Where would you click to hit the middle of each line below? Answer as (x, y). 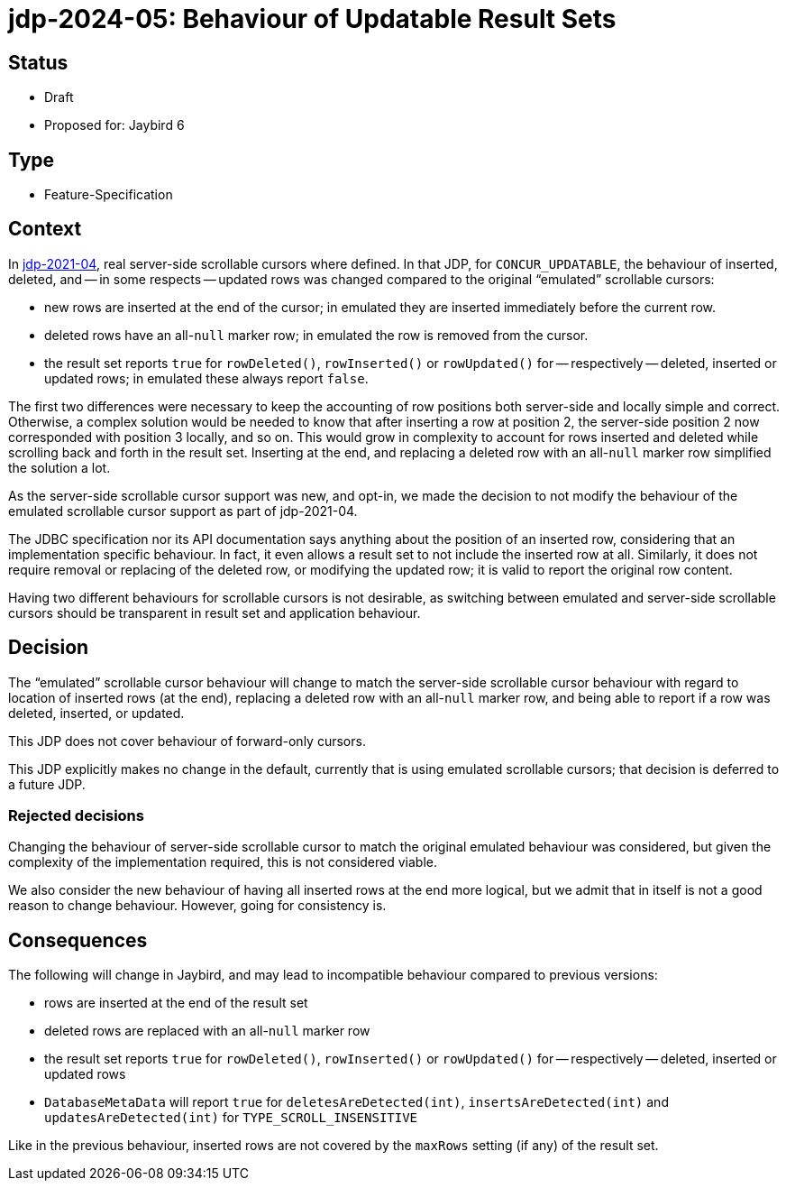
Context (45, 229)
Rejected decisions (76, 816)
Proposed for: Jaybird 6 (114, 125)
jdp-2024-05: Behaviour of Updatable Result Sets (312, 19)
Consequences (78, 940)
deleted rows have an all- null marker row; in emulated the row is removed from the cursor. (316, 335)
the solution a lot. (59, 467)
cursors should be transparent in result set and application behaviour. (215, 612)
